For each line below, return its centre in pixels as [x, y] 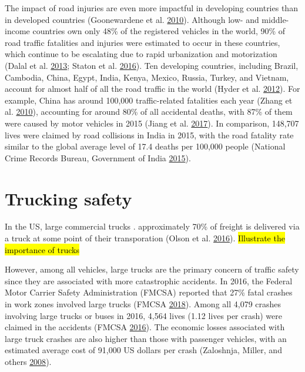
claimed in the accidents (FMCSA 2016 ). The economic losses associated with [145, 327]
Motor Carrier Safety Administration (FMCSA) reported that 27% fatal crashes [149, 292]
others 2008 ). [28, 361]
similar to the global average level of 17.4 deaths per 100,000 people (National [145, 146]
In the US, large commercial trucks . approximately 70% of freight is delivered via [152, 226]
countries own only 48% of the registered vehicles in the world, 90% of [159, 31]
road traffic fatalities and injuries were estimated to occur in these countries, [143, 42]
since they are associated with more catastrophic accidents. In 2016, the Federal [149, 280]
